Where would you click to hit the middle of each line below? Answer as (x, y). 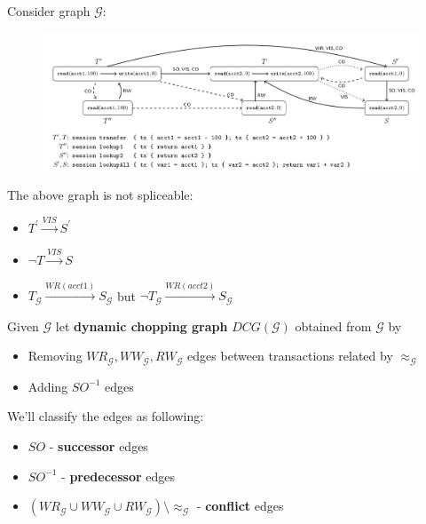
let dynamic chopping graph (142, 326)
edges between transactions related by (290, 356)
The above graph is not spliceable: (100, 195)
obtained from (333, 326)
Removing (55, 356)
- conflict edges (240, 506)
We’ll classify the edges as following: (106, 416)
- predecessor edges (118, 476)
